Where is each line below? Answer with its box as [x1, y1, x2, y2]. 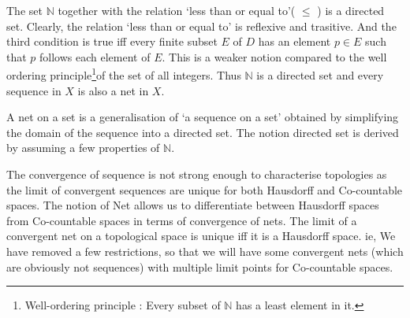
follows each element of [39, 48, 151, 65]
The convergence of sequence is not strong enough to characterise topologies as [6, 166, 387, 182]
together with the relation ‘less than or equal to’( [58, 2, 296, 18]
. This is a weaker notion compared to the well [162, 48, 387, 65]
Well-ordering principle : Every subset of [24, 297, 221, 313]
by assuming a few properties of [6, 139, 160, 156]
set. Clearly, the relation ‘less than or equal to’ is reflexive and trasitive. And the [6, 17, 397, 34]
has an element [258, 33, 331, 50]
